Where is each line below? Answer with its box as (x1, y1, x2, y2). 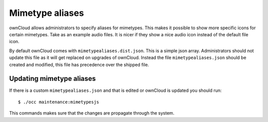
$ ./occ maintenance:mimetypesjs (18, 99, 99, 105)
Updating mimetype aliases (9, 74, 96, 83)
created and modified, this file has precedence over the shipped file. (9, 61, 149, 67)
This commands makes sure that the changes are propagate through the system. (9, 110, 175, 116)
